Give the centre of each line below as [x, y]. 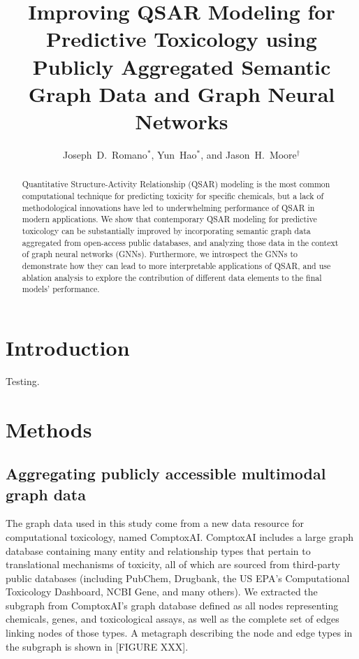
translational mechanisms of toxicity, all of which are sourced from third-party [173, 564]
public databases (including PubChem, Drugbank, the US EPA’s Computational [178, 578]
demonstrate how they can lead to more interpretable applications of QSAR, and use [176, 265]
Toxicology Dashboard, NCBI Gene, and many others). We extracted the [162, 592]
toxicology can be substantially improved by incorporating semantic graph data [166, 230]
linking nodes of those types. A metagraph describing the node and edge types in [179, 633]
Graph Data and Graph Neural [182, 93]
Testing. [23, 381]
